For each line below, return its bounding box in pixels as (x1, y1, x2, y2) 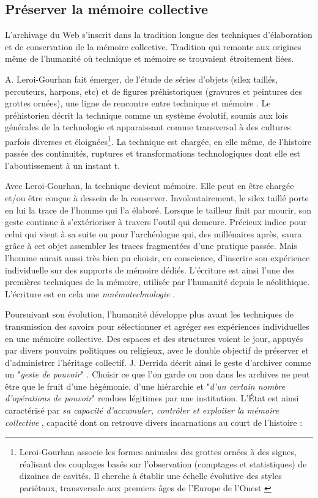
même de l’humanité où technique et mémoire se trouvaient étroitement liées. (5, 52, 294, 65)
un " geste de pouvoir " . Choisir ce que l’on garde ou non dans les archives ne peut (5, 368, 310, 381)
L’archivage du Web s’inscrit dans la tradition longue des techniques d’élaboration (5, 28, 312, 41)
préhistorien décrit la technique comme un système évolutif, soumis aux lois (5, 108, 288, 121)
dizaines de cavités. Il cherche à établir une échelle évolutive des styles (19, 469, 282, 482)
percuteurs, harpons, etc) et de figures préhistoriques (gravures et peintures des (5, 84, 302, 97)
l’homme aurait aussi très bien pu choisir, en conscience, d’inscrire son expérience (5, 251, 310, 264)
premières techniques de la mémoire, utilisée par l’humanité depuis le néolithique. (5, 275, 310, 288)
